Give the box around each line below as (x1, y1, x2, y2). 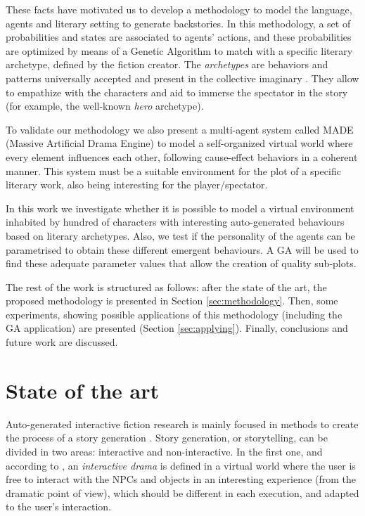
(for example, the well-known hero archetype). (6, 98, 204, 113)
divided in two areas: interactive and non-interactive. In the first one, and (6, 444, 323, 458)
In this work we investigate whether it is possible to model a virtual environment (6, 200, 354, 215)
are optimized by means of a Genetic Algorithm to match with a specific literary (6, 43, 353, 58)
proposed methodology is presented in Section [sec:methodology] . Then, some (6, 293, 338, 308)
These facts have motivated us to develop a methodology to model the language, (6, 2, 352, 16)
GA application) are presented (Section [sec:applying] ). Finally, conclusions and (6, 321, 348, 335)
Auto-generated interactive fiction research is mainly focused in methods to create (6, 416, 359, 431)
